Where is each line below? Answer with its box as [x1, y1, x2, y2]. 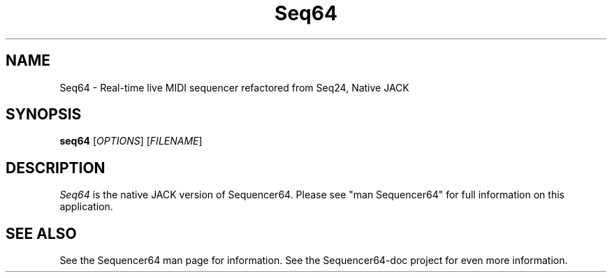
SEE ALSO [6, 224, 77, 242]
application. [59, 200, 113, 213]
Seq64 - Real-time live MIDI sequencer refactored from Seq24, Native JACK [59, 81, 409, 94]
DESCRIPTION [6, 159, 105, 177]
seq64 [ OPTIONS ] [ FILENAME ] [59, 135, 203, 147]
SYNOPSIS [6, 105, 82, 124]
